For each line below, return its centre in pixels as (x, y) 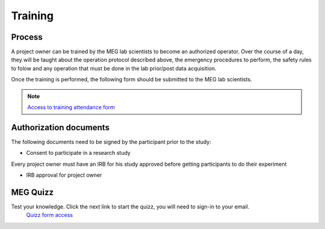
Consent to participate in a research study (78, 153)
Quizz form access (50, 215)
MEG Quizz (32, 192)
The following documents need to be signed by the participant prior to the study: (111, 142)
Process (27, 37)
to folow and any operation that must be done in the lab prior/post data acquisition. (114, 68)
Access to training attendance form (71, 107)
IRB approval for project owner (64, 175)
